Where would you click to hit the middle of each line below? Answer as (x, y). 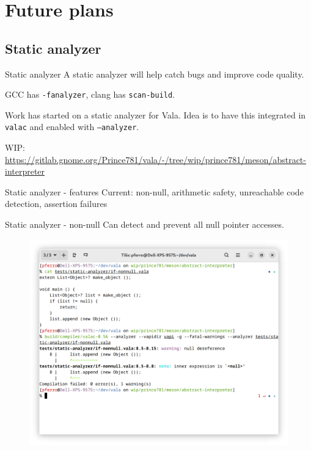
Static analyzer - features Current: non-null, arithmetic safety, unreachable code (154, 191)
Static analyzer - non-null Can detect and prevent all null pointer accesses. (145, 224)
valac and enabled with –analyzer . (72, 127)
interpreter (25, 171)
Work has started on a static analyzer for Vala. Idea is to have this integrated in (155, 114)
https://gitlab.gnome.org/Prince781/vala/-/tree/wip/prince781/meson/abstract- (155, 159)
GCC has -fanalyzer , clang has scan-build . (90, 94)
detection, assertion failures (56, 204)
